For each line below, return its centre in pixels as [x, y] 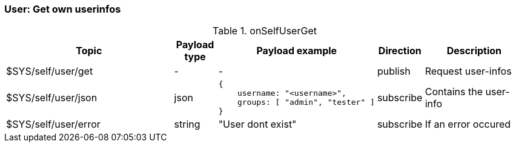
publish [394, 71]
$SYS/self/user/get [50, 71]
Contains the [454, 92]
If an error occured [468, 124]
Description [474, 51]
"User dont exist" [257, 124]
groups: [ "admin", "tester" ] [306, 102]
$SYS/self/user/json [52, 98]
